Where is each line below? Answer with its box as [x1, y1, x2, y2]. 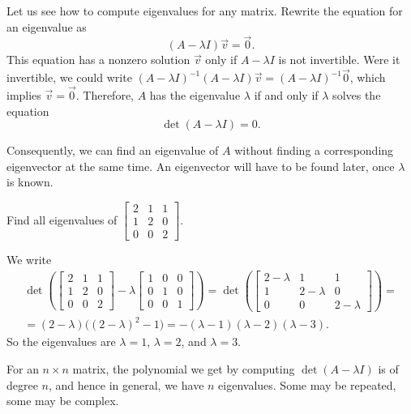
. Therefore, [75, 87, 134, 104]
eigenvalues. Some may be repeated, [218, 376, 396, 393]
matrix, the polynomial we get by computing [72, 361, 295, 377]
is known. [6, 173, 54, 190]
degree [6, 376, 38, 393]
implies [6, 87, 41, 104]
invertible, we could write [6, 69, 132, 86]
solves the [332, 87, 381, 104]
